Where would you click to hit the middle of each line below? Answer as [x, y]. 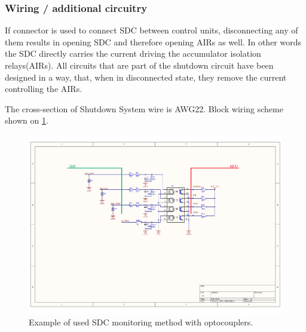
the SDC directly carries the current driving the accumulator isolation [133, 53]
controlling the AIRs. [44, 89]
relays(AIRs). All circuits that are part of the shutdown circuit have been [139, 65]
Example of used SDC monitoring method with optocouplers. [141, 322]
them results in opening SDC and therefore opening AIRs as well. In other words [153, 41]
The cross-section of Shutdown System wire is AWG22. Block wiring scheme [144, 108]
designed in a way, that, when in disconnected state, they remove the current [146, 77]
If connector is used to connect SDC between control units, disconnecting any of [152, 30]
